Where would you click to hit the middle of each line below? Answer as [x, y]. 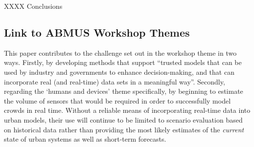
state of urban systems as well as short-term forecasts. [85, 139]
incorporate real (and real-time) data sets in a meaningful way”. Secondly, [115, 81]
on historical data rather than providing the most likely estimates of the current [124, 129]
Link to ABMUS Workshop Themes [97, 32]
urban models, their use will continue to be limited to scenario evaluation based [123, 119]
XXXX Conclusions [33, 6]
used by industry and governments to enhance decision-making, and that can [119, 72]
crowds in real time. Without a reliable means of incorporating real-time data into [127, 110]
